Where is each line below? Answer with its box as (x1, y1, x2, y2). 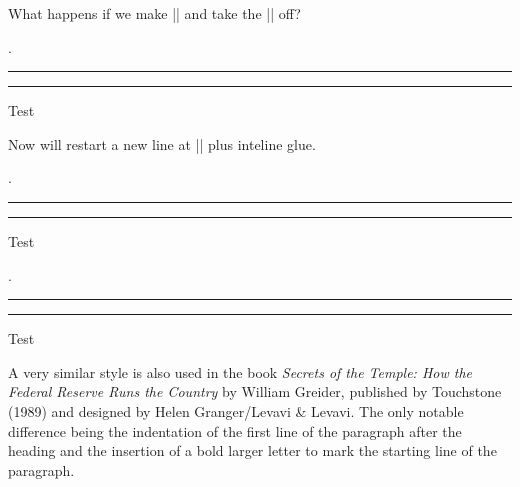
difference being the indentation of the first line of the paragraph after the (8, 420, 462, 441)
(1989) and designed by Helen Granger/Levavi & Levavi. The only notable (8, 400, 464, 421)
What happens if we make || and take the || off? (8, 3, 301, 23)
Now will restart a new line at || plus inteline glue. (8, 133, 316, 154)
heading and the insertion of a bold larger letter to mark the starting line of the (8, 440, 497, 461)
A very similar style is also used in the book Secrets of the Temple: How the (8, 361, 473, 382)
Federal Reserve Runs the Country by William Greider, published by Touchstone (8, 381, 502, 402)
